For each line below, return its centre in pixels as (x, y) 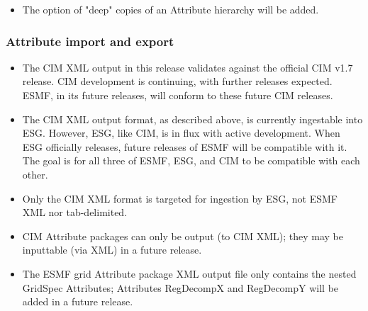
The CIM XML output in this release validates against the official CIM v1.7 (188, 67)
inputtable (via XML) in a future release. (112, 250)
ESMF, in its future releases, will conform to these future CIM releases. (178, 95)
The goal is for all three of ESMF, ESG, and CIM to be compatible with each (191, 160)
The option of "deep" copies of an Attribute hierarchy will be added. (171, 9)
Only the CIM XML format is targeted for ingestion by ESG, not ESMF (180, 198)
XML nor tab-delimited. (75, 212)
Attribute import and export (90, 41)
